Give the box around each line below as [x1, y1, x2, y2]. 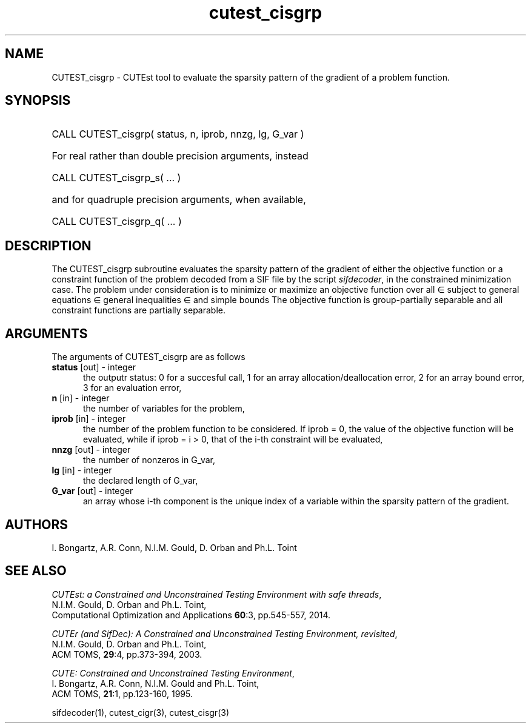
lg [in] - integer [52, 465, 112, 476]
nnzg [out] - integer [52, 444, 131, 455]
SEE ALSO [5, 563, 67, 579]
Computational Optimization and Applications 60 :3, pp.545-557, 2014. [52, 609, 331, 620]
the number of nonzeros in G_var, [83, 455, 216, 466]
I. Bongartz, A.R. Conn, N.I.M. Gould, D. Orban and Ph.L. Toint [52, 542, 297, 553]
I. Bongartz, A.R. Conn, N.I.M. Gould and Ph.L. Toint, [52, 678, 259, 689]
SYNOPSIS [5, 93, 71, 109]
